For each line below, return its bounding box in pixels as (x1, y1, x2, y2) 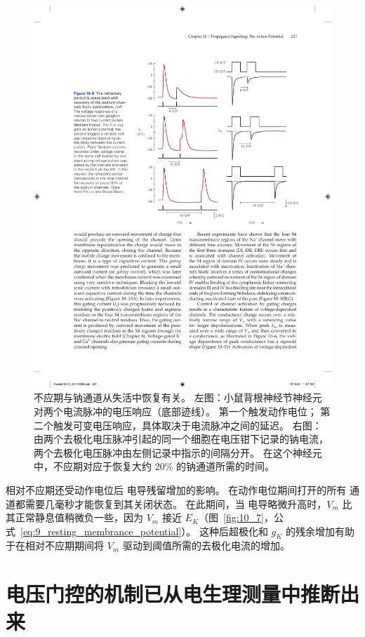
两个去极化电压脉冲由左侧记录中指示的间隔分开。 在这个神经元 (34, 445, 322, 460)
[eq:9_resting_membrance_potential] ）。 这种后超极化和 (20, 523, 268, 538)
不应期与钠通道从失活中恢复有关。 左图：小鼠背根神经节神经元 (34, 390, 322, 405)
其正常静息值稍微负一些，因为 (6, 510, 143, 525)
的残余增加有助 (286, 523, 355, 538)
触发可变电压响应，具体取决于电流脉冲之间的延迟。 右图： (53, 417, 322, 432)
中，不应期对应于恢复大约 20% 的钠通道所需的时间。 (34, 459, 274, 474)
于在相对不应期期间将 (6, 538, 104, 553)
